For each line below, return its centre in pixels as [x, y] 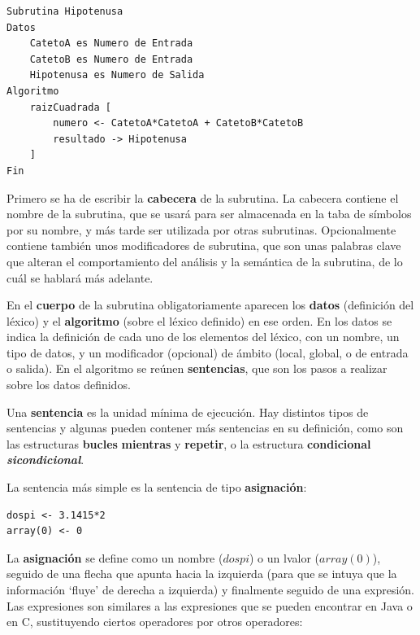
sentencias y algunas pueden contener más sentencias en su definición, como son [205, 428]
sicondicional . [45, 460]
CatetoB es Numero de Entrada [111, 59]
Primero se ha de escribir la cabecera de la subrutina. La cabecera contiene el [203, 197]
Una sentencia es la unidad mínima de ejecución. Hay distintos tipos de [188, 412]
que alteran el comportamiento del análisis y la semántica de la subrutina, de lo [205, 261]
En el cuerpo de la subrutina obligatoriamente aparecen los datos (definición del [210, 305]
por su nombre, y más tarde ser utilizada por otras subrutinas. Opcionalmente [201, 229]
